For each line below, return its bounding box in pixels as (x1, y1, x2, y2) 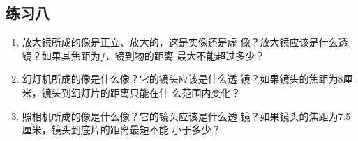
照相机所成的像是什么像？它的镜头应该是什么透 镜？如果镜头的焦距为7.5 (22, 108, 351, 123)
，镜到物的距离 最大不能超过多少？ (105, 48, 265, 63)
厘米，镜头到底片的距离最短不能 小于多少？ (22, 122, 221, 137)
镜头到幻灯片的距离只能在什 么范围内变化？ (41, 85, 241, 99)
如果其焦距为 (41, 48, 100, 63)
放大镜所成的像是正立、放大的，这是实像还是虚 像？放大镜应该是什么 (22, 35, 338, 49)
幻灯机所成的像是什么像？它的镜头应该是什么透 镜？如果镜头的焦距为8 (22, 72, 343, 86)
